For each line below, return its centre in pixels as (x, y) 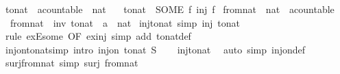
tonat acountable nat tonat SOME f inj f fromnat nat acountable (170, 9)
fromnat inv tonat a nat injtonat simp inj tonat (125, 22)
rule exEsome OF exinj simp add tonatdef (98, 36)
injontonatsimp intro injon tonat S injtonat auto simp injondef (155, 49)
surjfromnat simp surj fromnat (72, 63)
